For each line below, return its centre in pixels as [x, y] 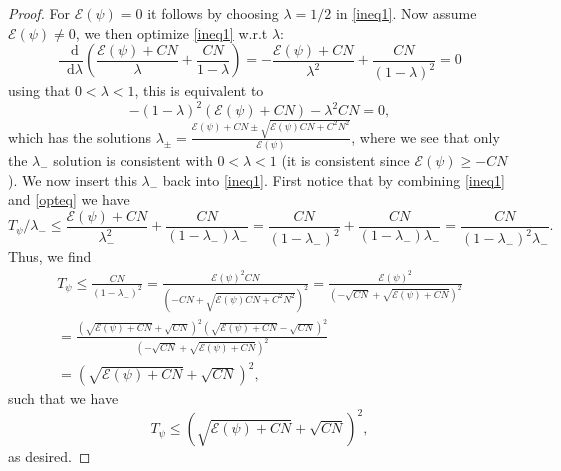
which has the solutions [79, 136]
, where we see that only [425, 136]
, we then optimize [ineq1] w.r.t [171, 32]
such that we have [63, 398]
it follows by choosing [213, 13]
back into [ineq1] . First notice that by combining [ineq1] [334, 179]
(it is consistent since [345, 160]
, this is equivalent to [199, 90]
